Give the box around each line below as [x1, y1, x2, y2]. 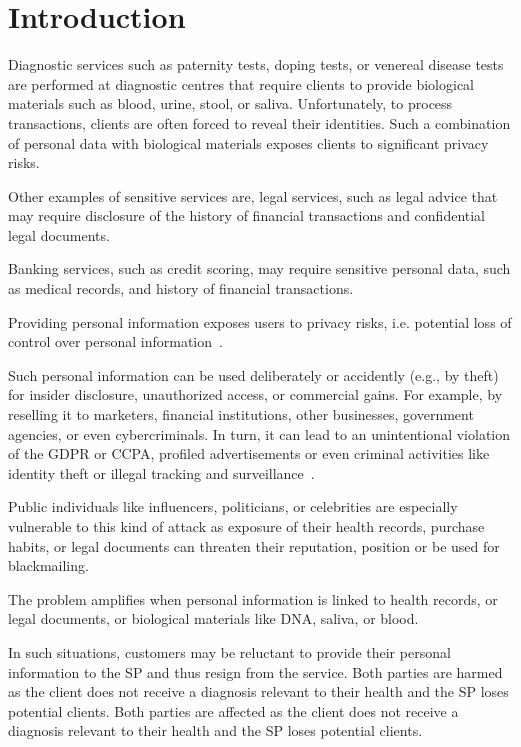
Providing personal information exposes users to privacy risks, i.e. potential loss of [8, 311, 512, 332]
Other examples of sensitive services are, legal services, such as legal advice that [8, 185, 498, 206]
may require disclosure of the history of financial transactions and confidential [8, 205, 486, 226]
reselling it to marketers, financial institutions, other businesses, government [8, 404, 474, 425]
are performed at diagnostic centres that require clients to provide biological [8, 73, 475, 94]
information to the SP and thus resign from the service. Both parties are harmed [8, 661, 503, 682]
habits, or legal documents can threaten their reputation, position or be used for [8, 535, 500, 556]
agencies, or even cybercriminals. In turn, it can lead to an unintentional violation [8, 423, 511, 444]
